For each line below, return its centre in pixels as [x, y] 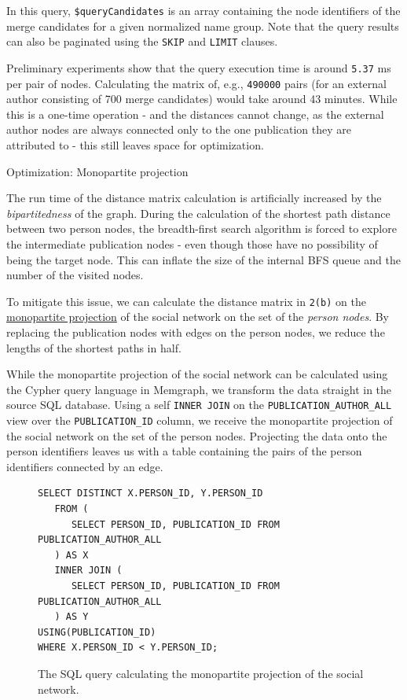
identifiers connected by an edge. [85, 466]
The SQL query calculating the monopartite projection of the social [201, 673]
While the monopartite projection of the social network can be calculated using [197, 374]
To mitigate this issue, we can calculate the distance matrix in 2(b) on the [186, 301]
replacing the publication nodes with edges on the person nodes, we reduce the [196, 332]
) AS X [71, 555]
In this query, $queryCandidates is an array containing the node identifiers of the [203, 10]
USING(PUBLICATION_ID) [97, 632]
